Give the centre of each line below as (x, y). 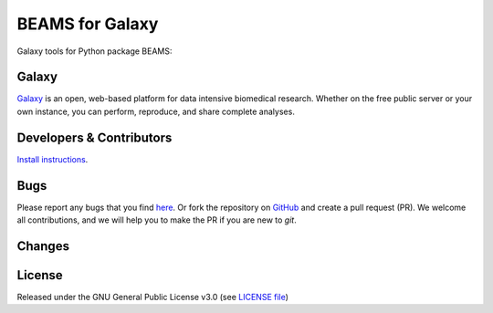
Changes (43, 246)
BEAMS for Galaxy (88, 24)
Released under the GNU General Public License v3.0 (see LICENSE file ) (153, 297)
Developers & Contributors (94, 137)
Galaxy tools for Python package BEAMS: (94, 51)
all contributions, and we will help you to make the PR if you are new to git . (157, 220)
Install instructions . (52, 159)
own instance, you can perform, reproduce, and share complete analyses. (156, 111)
